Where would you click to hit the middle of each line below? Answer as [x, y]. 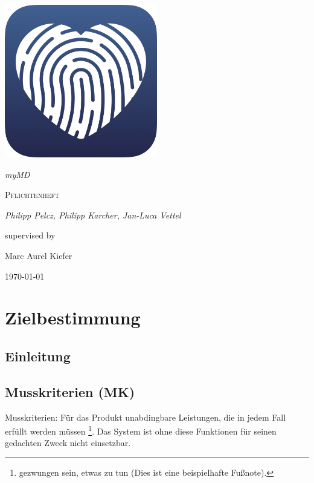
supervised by [30, 235]
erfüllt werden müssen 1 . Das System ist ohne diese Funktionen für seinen [141, 430]
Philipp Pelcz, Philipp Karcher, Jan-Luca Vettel [93, 215]
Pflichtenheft [32, 195]
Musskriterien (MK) [70, 391]
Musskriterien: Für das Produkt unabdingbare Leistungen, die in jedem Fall [146, 417]
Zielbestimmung [73, 317]
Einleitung [38, 356]
